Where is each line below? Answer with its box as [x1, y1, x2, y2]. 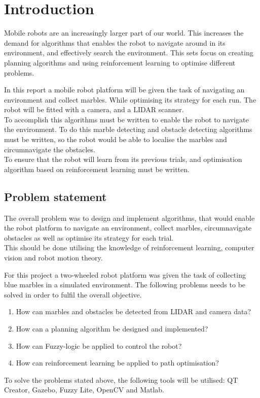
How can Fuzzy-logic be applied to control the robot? [16, 340, 182, 351]
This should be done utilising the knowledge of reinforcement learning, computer [4, 242, 254, 253]
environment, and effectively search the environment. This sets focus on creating [4, 47, 253, 58]
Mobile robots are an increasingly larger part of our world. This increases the [4, 27, 244, 38]
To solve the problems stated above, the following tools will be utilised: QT [4, 374, 238, 385]
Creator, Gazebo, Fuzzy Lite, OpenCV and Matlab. [4, 384, 164, 395]
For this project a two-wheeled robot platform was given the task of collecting [4, 269, 246, 280]
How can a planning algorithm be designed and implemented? [16, 323, 208, 334]
